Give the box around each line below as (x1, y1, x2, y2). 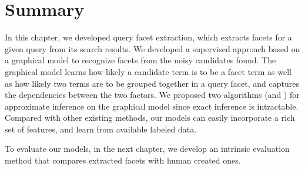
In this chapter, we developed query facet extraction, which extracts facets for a (5, 31, 292, 43)
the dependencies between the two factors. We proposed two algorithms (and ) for (5, 89, 300, 101)
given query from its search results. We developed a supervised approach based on (5, 42, 300, 55)
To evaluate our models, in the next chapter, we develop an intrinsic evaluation (5, 142, 290, 155)
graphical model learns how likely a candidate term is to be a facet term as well (5, 65, 291, 77)
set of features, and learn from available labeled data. (5, 123, 197, 135)
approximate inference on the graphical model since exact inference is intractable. (5, 100, 299, 112)
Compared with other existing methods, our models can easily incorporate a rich (5, 111, 295, 124)
